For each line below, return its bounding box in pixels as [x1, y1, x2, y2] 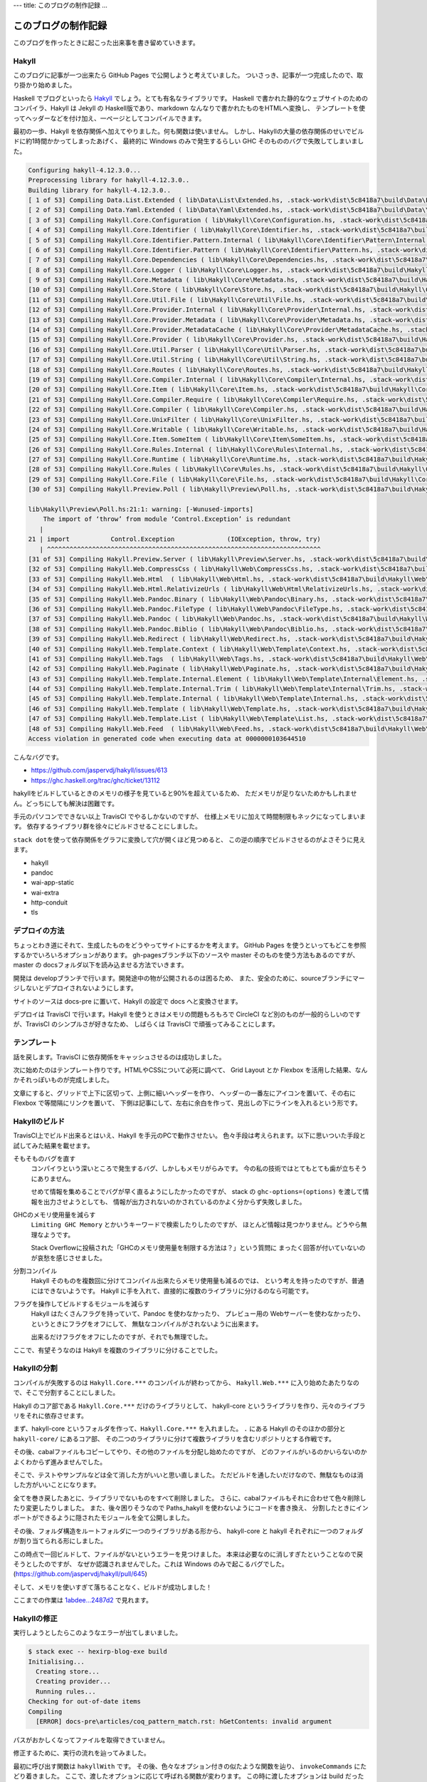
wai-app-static [31, 878, 75, 887]
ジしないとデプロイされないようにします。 [13, 984, 138, 992]
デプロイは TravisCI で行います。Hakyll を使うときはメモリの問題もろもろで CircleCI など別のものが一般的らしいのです [13, 1009, 361, 1019]
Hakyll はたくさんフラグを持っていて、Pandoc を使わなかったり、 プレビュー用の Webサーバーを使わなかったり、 [31, 1309, 364, 1318]
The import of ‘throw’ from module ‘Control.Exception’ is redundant [43, 515, 291, 523]
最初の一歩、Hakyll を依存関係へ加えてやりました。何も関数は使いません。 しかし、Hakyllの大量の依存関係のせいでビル [13, 127, 364, 135]
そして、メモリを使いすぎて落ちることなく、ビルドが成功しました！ [13, 1582, 213, 1591]
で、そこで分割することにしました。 [13, 1389, 120, 1397]
